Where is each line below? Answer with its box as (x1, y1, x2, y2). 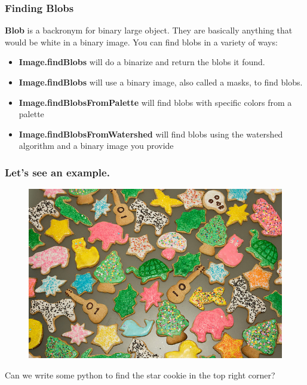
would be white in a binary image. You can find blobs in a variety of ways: (5, 35, 278, 48)
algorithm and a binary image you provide (19, 139, 174, 152)
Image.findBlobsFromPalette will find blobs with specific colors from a (19, 96, 292, 108)
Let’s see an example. (5, 164, 110, 179)
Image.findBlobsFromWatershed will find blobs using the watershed (19, 127, 283, 140)
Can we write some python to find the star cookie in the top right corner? (5, 368, 275, 381)
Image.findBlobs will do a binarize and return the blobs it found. (19, 56, 265, 68)
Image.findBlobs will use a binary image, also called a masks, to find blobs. (19, 76, 303, 88)
